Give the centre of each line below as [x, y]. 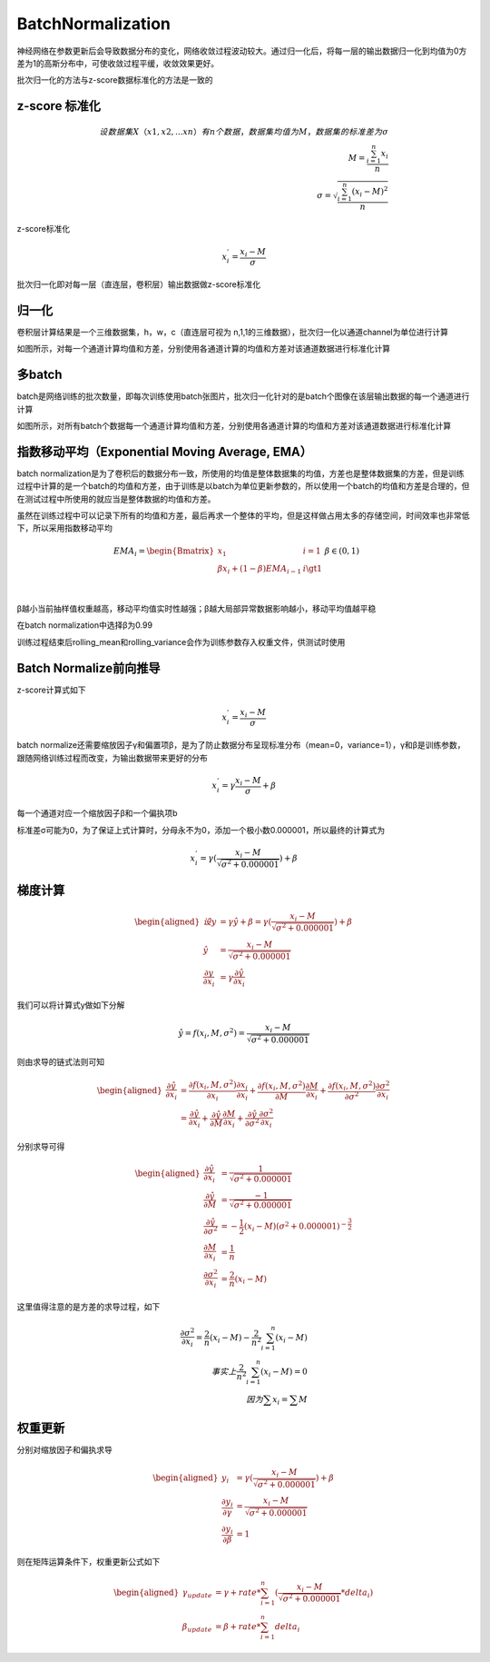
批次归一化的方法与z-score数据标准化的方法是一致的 [115, 80]
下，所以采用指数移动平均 [64, 528]
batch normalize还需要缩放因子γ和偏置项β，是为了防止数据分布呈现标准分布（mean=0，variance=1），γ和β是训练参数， [241, 745]
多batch [39, 375]
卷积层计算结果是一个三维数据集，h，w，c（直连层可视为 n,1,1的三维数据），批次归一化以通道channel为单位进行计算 [233, 332]
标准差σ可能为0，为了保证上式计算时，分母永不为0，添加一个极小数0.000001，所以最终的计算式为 [201, 830]
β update [197, 1627]
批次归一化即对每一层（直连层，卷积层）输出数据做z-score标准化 [139, 284]
